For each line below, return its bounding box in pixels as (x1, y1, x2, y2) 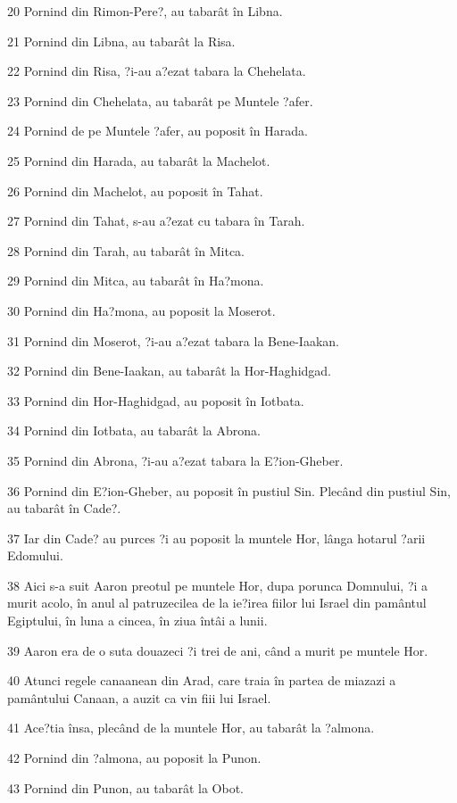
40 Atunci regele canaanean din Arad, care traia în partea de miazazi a (7, 671, 396, 690)
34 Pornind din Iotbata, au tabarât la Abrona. (7, 421, 261, 440)
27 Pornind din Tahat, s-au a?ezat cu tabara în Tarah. (7, 211, 305, 230)
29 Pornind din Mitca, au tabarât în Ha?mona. (7, 271, 264, 290)
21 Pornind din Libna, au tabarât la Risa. (7, 31, 236, 50)
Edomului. (7, 546, 63, 565)
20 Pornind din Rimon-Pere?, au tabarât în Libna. (7, 2, 283, 20)
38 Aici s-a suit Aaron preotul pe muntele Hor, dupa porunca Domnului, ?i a (7, 575, 428, 594)
